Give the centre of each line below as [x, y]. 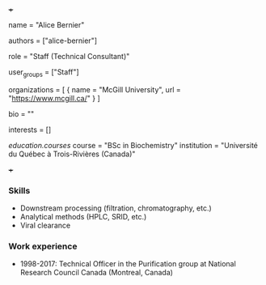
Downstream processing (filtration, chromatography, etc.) [116, 208]
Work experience [43, 246]
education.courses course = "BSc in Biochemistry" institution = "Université [133, 145]
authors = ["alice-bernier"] [53, 40]
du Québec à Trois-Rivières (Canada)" [72, 154]
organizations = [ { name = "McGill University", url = [95, 89]
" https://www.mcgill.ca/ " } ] [55, 98]
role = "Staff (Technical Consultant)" [69, 56]
